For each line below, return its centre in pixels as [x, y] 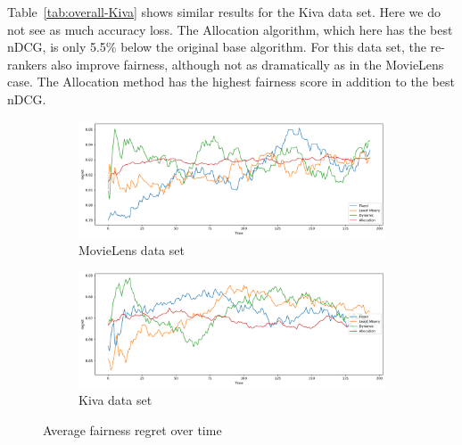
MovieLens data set [132, 249]
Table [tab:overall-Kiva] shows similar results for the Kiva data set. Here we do [224, 12]
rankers [27, 64]
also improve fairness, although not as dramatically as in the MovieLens [247, 64]
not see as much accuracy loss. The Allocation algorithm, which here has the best [230, 29]
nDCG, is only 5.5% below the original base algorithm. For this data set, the [217, 47]
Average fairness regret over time [132, 429]
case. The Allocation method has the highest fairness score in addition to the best [231, 82]
